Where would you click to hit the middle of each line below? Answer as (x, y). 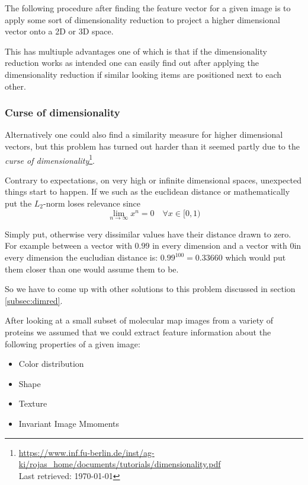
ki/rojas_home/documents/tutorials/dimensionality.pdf (120, 464)
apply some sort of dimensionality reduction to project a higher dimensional (142, 19)
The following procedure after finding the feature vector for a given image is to (148, 8)
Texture (33, 403)
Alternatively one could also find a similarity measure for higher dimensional (144, 134)
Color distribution (51, 364)
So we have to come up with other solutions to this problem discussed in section (150, 289)
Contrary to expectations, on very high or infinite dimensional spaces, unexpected (153, 180)
